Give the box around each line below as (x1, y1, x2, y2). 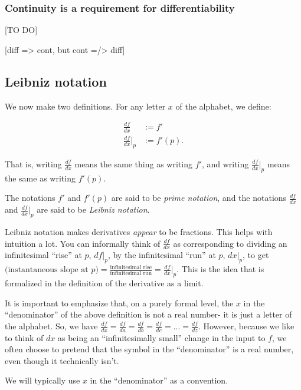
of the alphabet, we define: (175, 100, 271, 112)
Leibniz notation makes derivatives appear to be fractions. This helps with (5, 225, 273, 237)
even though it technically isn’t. (5, 354, 119, 366)
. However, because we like (198, 319, 295, 332)
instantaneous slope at (8, 266, 89, 275)
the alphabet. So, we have (5, 319, 98, 332)
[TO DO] (5, 24, 38, 36)
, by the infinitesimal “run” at (107, 249, 216, 261)
